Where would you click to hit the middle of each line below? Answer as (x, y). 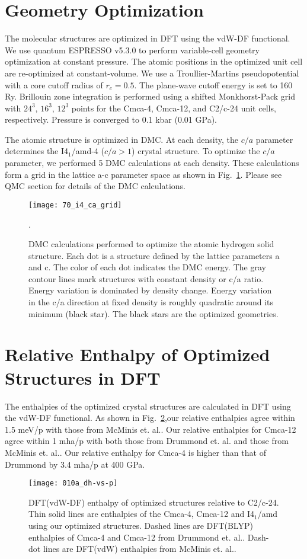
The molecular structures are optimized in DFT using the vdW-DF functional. (148, 38)
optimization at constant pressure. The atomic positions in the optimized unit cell (154, 61)
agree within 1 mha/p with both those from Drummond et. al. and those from (147, 441)
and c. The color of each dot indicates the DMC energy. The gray (147, 267)
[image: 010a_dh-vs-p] (73, 483)
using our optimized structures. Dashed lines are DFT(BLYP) (141, 525)
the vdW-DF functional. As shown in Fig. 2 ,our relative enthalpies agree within (150, 418)
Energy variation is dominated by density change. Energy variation (150, 290)
